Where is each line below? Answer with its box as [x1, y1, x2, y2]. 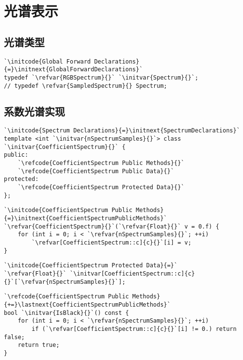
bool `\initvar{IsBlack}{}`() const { [4, 309, 129, 316]
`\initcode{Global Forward [4, 58, 91, 65]
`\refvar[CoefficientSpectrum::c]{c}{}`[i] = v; [32, 239, 192, 246]
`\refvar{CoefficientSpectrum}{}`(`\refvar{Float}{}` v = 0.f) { [4, 223, 219, 230]
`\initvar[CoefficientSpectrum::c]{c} [70, 270, 195, 277]
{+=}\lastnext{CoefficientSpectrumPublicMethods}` [4, 301, 171, 308]
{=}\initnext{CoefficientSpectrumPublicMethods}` [4, 214, 167, 222]
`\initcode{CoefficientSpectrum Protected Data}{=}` [4, 262, 178, 269]
